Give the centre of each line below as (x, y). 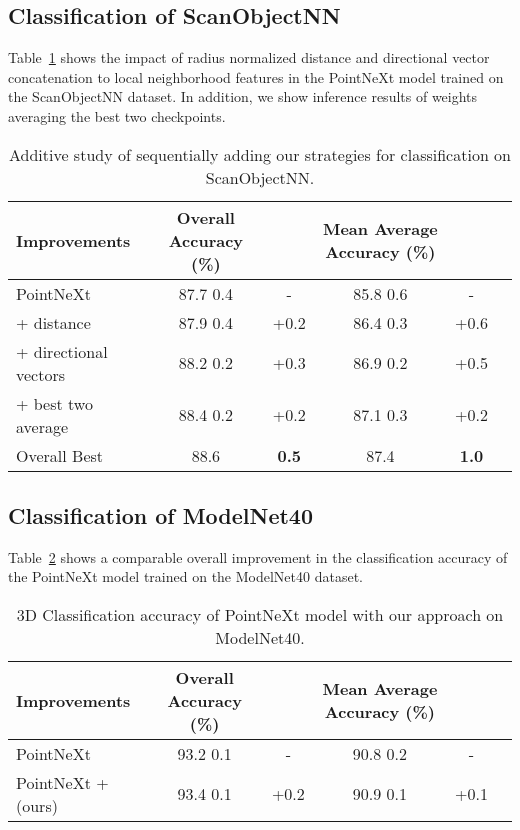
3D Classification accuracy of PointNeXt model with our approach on (260, 614)
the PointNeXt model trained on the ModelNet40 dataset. (185, 576)
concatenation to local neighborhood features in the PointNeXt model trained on (256, 76)
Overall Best (60, 455)
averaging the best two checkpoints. (117, 115)
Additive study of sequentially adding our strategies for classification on (260, 154)
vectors (41, 374)
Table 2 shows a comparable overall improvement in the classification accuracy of (258, 556)
